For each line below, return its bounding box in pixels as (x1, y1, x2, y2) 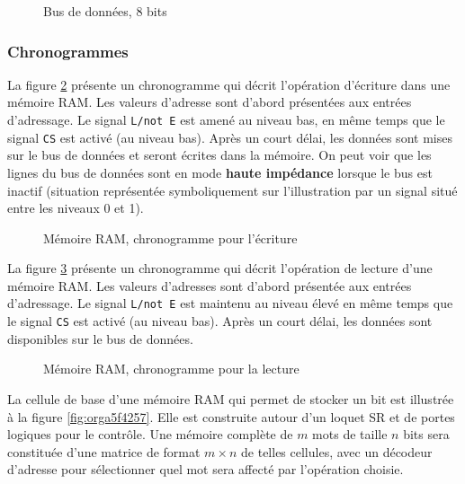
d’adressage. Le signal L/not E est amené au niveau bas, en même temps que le (7, 110, 445, 128)
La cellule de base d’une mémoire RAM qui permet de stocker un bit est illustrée (7, 389, 454, 408)
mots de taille (312, 425, 388, 444)
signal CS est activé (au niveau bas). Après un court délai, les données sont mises (7, 128, 452, 146)
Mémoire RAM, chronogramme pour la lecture (43, 359, 300, 378)
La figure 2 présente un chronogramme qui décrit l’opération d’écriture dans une (7, 75, 451, 93)
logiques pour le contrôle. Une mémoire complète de (7, 425, 293, 444)
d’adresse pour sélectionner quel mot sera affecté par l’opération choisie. (7, 460, 404, 479)
